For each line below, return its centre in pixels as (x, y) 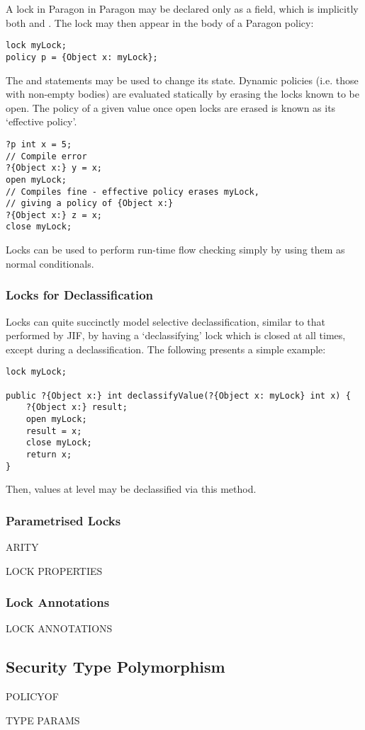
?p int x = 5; (39, 144)
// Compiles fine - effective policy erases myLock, (133, 192)
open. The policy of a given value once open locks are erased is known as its (171, 107)
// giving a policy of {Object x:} (90, 204)
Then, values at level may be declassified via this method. (131, 489)
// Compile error (46, 156)
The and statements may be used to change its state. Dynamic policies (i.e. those (182, 80)
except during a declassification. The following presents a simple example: (166, 349)
